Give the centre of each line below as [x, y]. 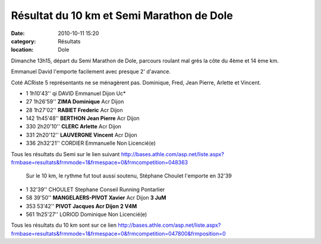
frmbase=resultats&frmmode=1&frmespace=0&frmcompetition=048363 [100, 163]
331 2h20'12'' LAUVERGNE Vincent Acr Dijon [82, 135]
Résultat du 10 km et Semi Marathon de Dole [122, 15]
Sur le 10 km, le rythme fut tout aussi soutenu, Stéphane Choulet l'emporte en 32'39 [129, 176]
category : [23, 41]
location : [22, 50]
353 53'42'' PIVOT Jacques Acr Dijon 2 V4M [81, 206]
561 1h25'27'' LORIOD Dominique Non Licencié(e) [86, 214]
